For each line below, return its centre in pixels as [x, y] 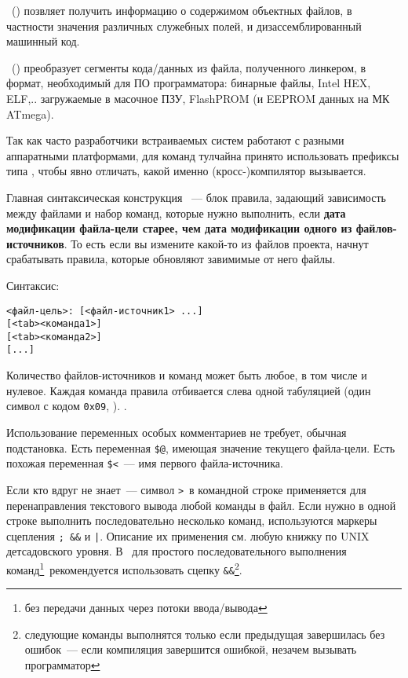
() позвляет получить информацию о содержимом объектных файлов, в [182, 10]
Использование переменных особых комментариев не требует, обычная [177, 432]
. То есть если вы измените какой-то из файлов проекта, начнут [216, 243]
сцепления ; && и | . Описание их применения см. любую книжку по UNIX [188, 535]
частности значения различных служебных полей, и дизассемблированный [184, 26]
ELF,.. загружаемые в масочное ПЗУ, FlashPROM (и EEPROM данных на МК [198, 98]
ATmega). [30, 114]
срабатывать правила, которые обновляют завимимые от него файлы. [171, 259]
